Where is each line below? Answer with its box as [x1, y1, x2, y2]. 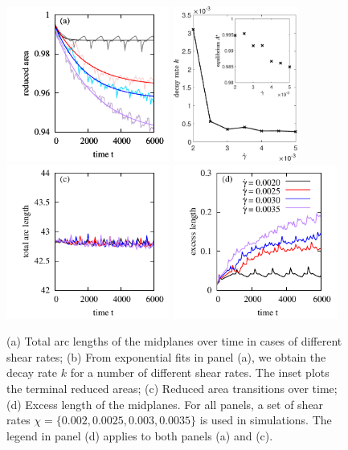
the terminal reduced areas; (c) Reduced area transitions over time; [6, 379, 338, 396]
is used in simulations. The [199, 411, 332, 428]
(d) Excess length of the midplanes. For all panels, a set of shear [6, 395, 324, 412]
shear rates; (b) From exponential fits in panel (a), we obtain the [6, 348, 326, 365]
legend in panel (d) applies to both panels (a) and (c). [6, 427, 273, 444]
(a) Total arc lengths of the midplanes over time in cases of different [6, 333, 342, 350]
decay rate [6, 364, 58, 381]
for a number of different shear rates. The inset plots [70, 364, 330, 381]
